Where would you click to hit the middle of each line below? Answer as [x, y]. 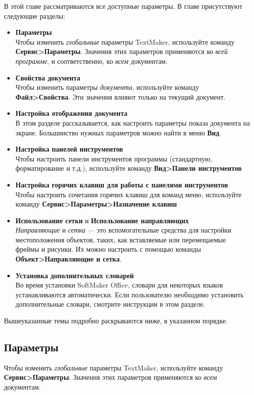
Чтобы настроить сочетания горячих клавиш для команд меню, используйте [128, 194]
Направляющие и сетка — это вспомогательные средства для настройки [123, 230]
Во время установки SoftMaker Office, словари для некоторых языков [119, 285]
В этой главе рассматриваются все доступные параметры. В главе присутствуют [123, 6]
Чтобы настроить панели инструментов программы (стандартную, [114, 158]
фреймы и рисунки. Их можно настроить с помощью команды [108, 249]
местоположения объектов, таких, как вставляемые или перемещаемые [121, 239]
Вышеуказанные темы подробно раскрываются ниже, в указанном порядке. [116, 321]
